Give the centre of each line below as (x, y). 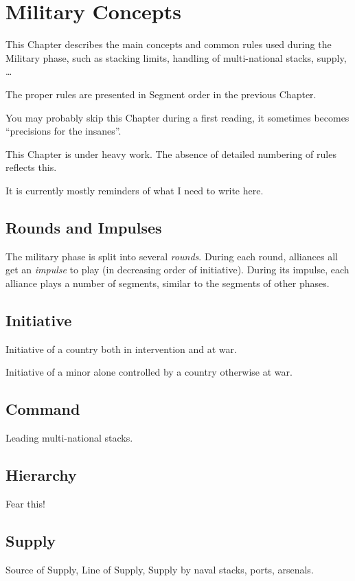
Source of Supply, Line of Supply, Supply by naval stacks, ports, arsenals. (160, 569)
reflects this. (31, 167)
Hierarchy (41, 475)
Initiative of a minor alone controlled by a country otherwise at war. (149, 372)
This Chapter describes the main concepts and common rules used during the (169, 44)
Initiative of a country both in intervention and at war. (121, 349)
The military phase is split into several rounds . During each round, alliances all (172, 256)
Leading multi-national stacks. (69, 438)
